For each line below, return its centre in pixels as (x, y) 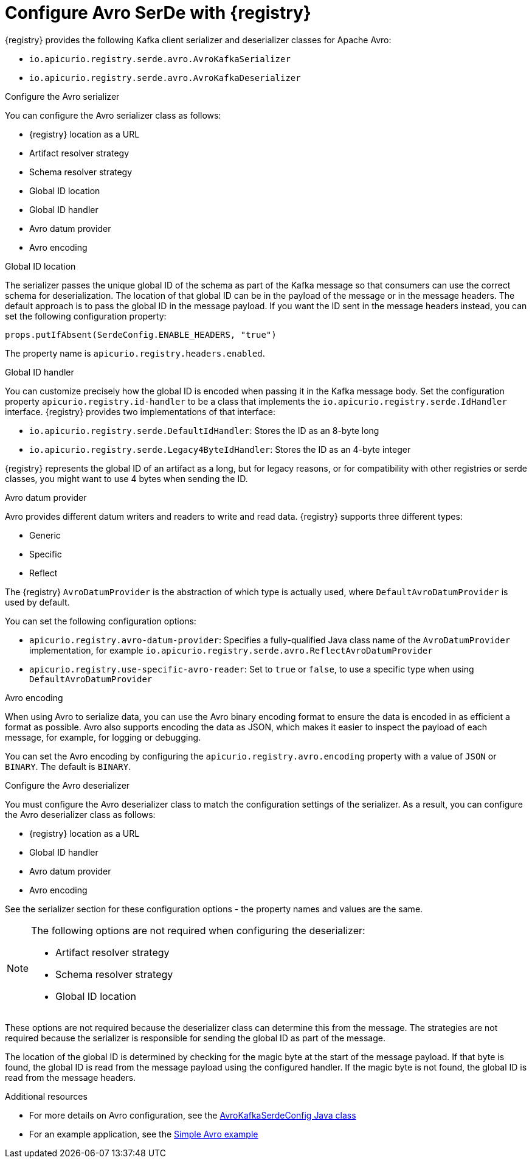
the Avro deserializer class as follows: (80, 814)
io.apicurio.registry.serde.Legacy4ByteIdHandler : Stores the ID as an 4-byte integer (220, 449)
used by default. (37, 602)
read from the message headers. (71, 1077)
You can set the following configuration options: (101, 621)
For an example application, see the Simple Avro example (144, 1134)
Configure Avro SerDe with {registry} (158, 13)
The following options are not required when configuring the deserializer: (198, 930)
